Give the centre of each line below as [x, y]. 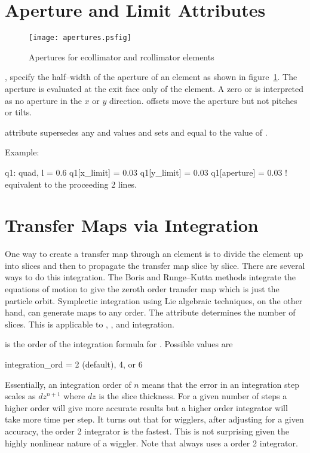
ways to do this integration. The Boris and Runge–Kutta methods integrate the [150, 277]
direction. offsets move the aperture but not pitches [203, 100]
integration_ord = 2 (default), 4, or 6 [74, 364]
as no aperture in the [43, 100]
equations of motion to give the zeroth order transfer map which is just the [142, 289]
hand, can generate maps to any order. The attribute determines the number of [150, 312]
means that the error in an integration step [220, 384]
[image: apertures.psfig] [80, 38]
